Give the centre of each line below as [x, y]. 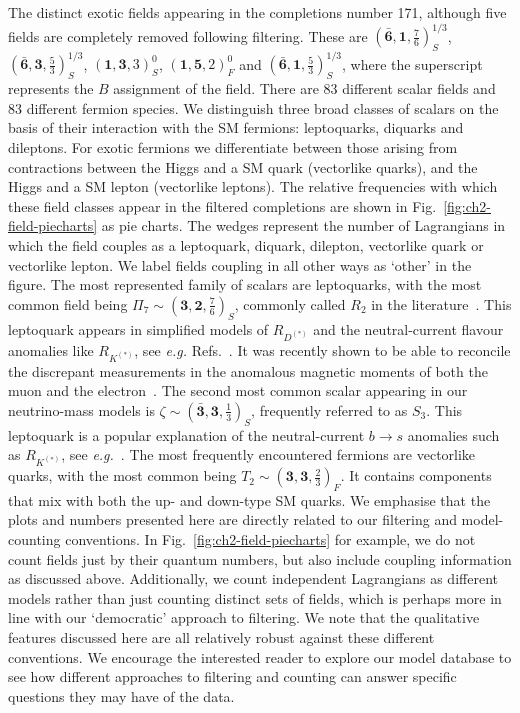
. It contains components [416, 475]
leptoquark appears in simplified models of [138, 328]
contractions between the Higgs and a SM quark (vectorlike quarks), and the [243, 166]
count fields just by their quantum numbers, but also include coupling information [260, 558]
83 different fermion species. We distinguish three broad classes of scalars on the [253, 107]
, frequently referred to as [329, 409]
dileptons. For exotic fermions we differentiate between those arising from [233, 146]
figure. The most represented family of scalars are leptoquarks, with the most [245, 284]
